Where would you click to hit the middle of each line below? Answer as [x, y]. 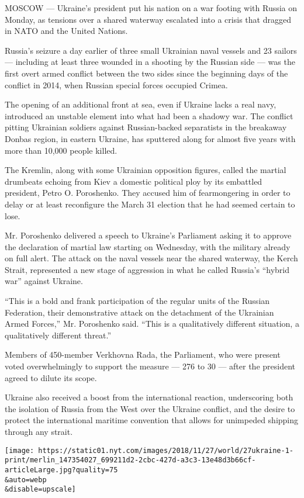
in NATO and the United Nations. [66, 31]
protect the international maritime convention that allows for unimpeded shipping [152, 420]
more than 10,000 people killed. [61, 150]
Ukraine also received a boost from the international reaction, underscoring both [149, 397]
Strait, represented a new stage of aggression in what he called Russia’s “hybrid [147, 269]
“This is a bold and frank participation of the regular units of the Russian [137, 301]
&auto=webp [26, 480]
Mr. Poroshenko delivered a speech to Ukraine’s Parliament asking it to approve [148, 235]
